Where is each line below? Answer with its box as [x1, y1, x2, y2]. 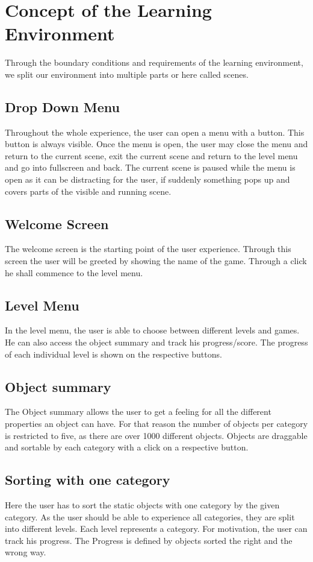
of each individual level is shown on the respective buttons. [5, 347, 222, 360]
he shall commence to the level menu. [5, 266, 143, 279]
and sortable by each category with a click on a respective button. [5, 441, 249, 453]
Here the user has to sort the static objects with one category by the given [5, 499, 280, 511]
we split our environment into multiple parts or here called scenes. [5, 68, 249, 80]
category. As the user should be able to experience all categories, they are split [5, 510, 295, 523]
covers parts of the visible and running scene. [5, 185, 172, 197]
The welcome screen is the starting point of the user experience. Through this [5, 242, 291, 255]
